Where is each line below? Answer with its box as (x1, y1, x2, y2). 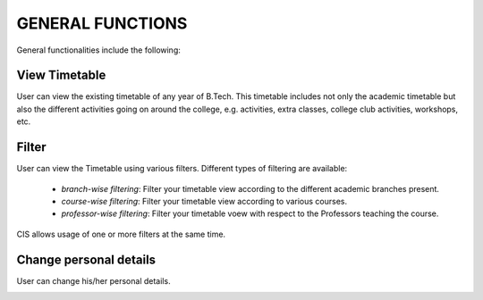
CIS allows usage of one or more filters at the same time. (16, 229, 226, 239)
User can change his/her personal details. (16, 275, 171, 286)
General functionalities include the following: (16, 45, 181, 55)
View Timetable (16, 68, 106, 83)
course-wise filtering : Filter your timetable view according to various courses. (61, 196, 348, 206)
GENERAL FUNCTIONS (16, 13, 188, 33)
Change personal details (16, 252, 157, 267)
